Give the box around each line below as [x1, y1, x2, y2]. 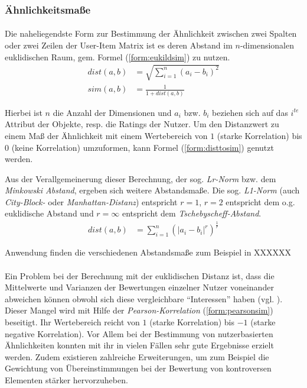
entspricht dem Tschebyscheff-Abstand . [122, 207, 262, 219]
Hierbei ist [5, 106, 43, 118]
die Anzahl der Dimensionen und [53, 106, 172, 118]
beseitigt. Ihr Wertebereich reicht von [5, 316, 140, 328]
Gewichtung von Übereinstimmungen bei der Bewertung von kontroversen [5, 362, 272, 374]
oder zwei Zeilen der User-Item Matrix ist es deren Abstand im [5, 39, 233, 51]
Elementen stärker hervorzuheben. [5, 373, 128, 386]
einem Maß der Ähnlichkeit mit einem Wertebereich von [5, 129, 208, 141]
